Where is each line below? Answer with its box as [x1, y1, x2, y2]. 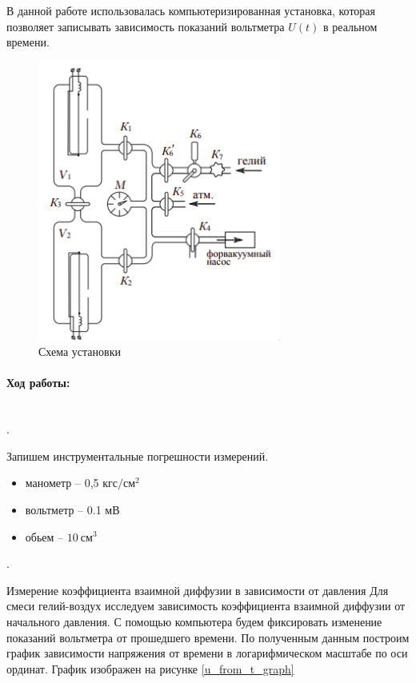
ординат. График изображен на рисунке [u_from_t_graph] [6, 660, 294, 677]
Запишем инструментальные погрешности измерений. [6, 447, 269, 464]
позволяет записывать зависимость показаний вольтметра [6, 18, 285, 34]
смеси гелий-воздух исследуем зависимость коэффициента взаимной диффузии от [6, 597, 406, 614]
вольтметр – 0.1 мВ [25, 501, 120, 517]
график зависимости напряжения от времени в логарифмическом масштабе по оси [6, 645, 408, 661]
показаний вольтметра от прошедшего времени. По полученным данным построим [6, 629, 410, 645]
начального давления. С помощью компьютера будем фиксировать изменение [6, 613, 382, 629]
